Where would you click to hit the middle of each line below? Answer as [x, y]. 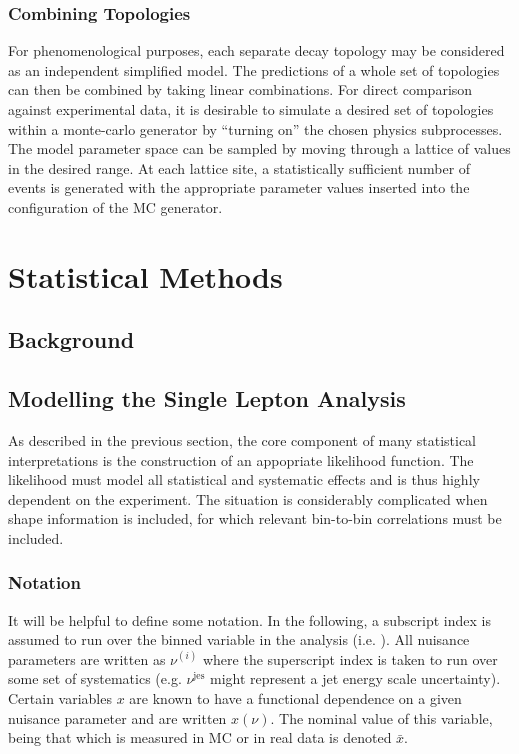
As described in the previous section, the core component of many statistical [242, 439]
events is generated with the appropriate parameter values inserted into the [239, 187]
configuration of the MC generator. [115, 206]
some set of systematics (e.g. [95, 678]
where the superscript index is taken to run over [350, 658]
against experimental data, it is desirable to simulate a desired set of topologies [251, 109]
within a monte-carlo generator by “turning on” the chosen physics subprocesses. [255, 128]
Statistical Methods [145, 275]
